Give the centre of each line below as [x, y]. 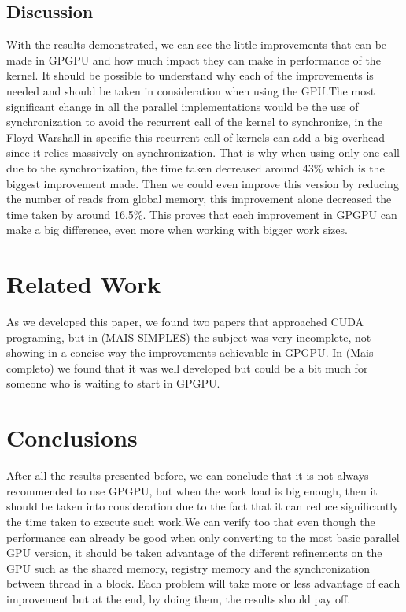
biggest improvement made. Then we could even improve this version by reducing [203, 183]
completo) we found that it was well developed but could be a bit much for [187, 367]
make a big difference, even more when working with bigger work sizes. [177, 230]
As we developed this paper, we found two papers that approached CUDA [185, 322]
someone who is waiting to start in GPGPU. [113, 383]
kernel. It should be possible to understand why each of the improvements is [190, 75]
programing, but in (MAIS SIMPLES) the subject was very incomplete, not [189, 337]
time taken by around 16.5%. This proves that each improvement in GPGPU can [202, 214]
